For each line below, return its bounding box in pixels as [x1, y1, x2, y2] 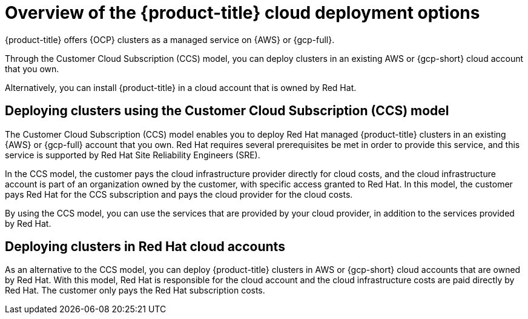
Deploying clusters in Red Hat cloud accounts [5, 239, 285, 255]
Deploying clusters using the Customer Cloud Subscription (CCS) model [5, 103, 449, 119]
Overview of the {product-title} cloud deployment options [5, 2, 480, 23]
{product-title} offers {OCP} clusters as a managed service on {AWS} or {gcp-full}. [5, 34, 335, 45]
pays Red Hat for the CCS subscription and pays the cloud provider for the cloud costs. [5, 189, 353, 200]
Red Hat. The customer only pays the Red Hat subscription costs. [5, 285, 265, 296]
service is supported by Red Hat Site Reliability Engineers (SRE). [5, 149, 260, 160]
